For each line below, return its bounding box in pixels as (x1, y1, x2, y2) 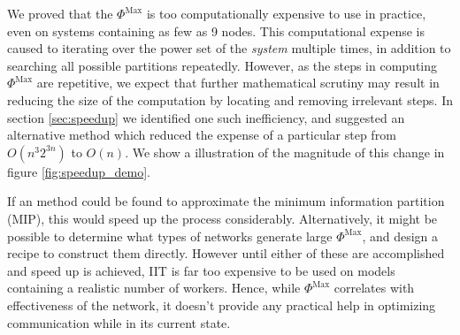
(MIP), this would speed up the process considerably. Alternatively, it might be (7, 209, 438, 227)
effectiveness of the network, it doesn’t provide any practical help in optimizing (7, 295, 436, 314)
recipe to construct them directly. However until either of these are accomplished (7, 244, 445, 263)
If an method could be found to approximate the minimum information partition (7, 192, 445, 210)
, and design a (362, 226, 439, 245)
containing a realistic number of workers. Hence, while (7, 278, 301, 297)
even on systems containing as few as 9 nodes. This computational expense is (7, 21, 425, 40)
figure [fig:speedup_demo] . (7, 162, 150, 180)
